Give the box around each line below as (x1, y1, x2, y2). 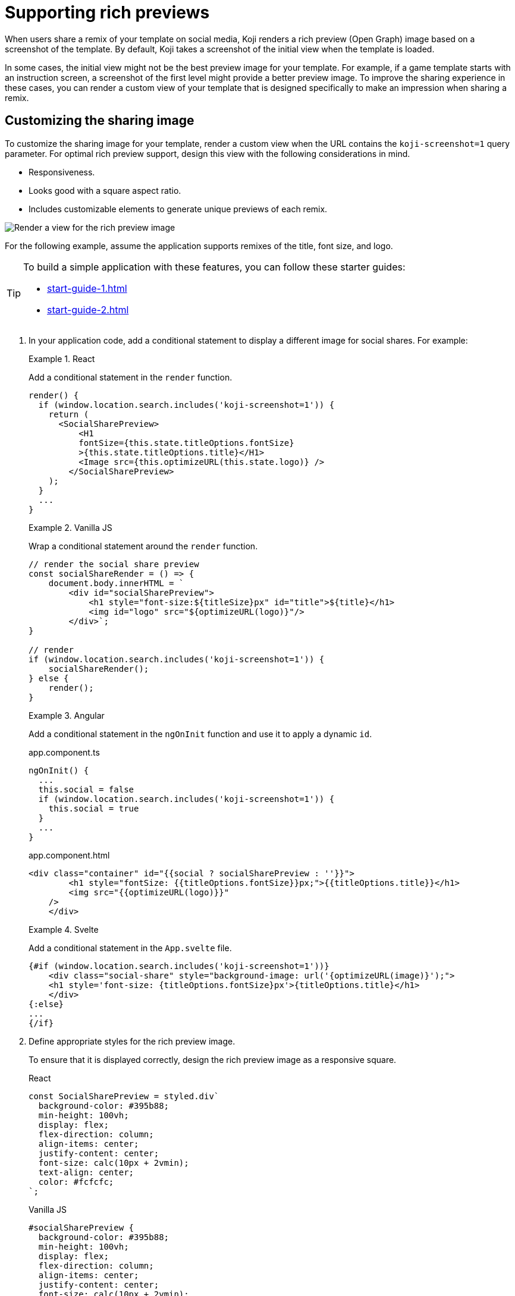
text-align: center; (38, 1167, 134, 1177)
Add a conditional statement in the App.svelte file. (29, 942, 232, 953)
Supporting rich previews (5, 2, 210, 23)
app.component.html (29, 850, 110, 860)
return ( (48, 409, 89, 419)
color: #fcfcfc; (38, 1177, 114, 1187)
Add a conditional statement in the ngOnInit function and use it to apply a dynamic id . (29, 728, 372, 739)
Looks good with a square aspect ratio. (29, 185, 181, 196)
